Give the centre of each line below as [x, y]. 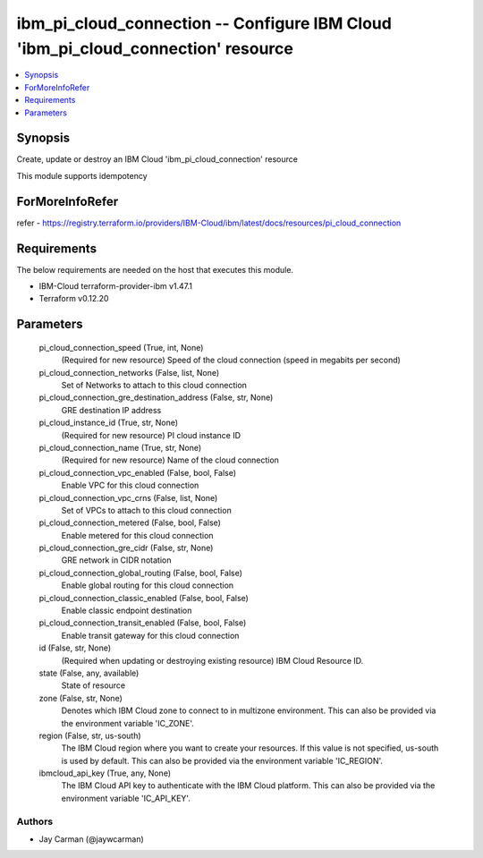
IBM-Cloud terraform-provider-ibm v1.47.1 [115, 286]
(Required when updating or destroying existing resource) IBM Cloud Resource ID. [212, 660]
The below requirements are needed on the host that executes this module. [155, 269]
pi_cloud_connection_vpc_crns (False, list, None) [128, 497]
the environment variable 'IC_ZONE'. [127, 723]
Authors [35, 821]
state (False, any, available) [89, 673]
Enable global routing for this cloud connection [148, 585]
